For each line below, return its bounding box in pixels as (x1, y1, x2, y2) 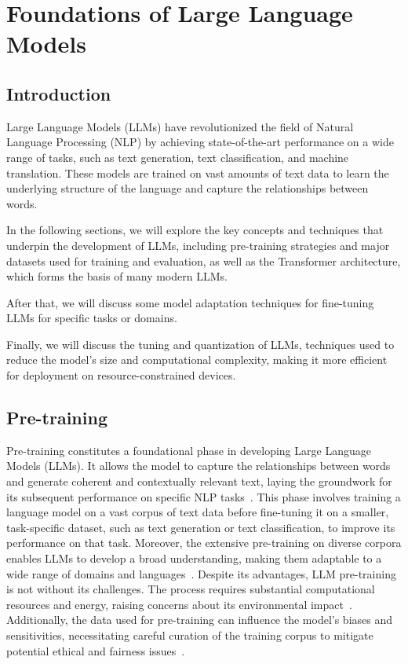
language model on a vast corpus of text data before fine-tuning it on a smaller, (6, 504, 389, 520)
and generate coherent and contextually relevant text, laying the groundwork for (6, 473, 392, 490)
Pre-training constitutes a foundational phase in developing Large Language (6, 442, 371, 458)
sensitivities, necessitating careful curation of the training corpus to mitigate (6, 627, 373, 643)
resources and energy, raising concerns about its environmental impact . (6, 596, 352, 612)
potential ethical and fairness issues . (6, 642, 185, 658)
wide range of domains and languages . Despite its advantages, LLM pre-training (6, 565, 396, 581)
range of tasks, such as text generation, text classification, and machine (6, 149, 349, 165)
